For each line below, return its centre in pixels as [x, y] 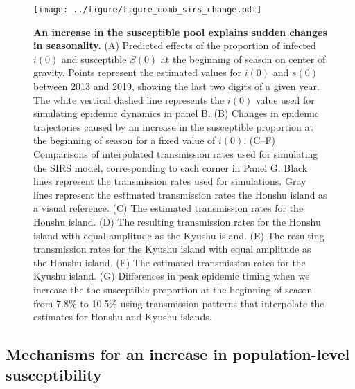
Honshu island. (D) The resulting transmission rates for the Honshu [177, 221]
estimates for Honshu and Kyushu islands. [123, 317]
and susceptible [94, 58]
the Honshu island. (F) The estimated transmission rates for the [170, 262]
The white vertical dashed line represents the [129, 99]
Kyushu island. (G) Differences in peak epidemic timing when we [172, 276]
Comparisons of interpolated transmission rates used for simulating [176, 154]
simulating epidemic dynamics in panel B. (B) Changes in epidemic [176, 113]
